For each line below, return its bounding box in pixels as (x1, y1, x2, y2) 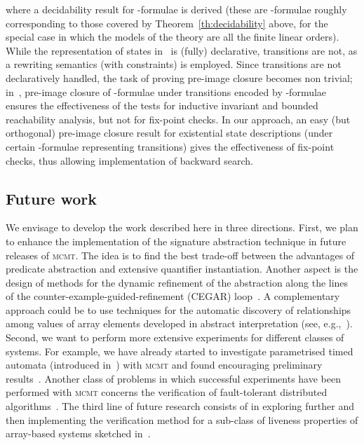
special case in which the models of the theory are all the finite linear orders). (6, 29, 339, 44)
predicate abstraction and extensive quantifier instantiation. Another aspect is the (6, 261, 358, 276)
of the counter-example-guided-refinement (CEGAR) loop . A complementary (6, 289, 340, 303)
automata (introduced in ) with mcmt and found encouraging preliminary (6, 357, 323, 372)
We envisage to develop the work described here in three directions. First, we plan (6, 220, 358, 235)
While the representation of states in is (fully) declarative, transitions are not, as (6, 43, 358, 57)
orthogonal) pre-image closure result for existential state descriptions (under (6, 125, 333, 140)
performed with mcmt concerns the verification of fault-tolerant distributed (6, 385, 328, 399)
